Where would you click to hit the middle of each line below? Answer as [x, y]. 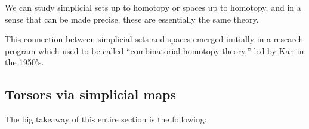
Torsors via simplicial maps [91, 94]
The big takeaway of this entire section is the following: [106, 119]
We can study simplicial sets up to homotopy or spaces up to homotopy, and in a [153, 7]
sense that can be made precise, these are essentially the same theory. [132, 19]
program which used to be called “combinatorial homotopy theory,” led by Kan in [154, 50]
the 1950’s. [24, 62]
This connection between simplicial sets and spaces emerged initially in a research [154, 39]
